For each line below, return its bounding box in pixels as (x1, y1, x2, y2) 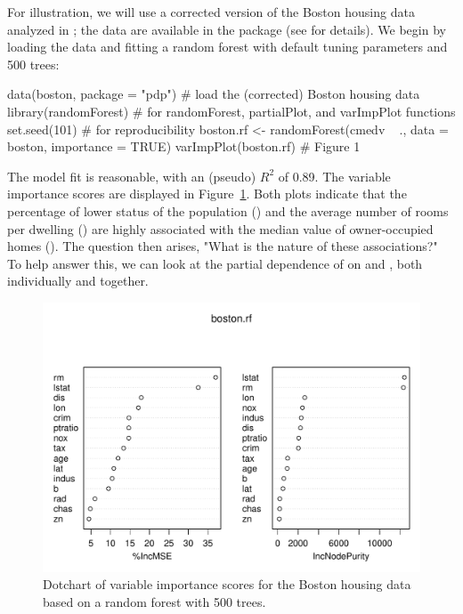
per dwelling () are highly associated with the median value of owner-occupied (7, 219, 434, 238)
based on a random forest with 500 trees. (43, 592, 266, 610)
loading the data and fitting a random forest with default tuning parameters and (7, 37, 448, 56)
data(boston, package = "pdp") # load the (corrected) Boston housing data (7, 85, 420, 103)
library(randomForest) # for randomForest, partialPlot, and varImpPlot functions (7, 101, 456, 120)
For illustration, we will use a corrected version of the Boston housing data (7, 3, 415, 20)
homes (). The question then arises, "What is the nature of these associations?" (7, 237, 438, 255)
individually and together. (7, 271, 149, 290)
